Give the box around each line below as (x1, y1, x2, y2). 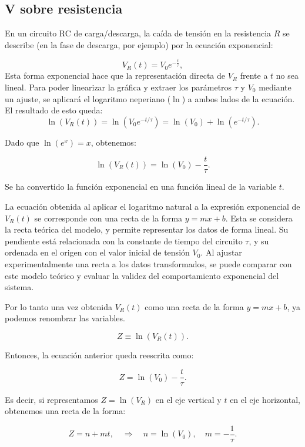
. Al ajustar (200, 246, 242, 258)
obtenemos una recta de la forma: (5, 405, 126, 417)
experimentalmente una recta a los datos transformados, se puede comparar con (5, 257, 292, 270)
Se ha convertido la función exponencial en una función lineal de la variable (5, 180, 277, 193)
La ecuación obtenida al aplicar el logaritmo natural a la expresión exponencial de (5, 200, 300, 212)
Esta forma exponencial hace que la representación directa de (5, 69, 225, 82)
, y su (249, 234, 269, 247)
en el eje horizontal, (230, 393, 300, 405)
